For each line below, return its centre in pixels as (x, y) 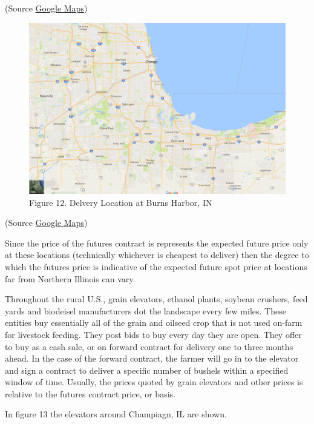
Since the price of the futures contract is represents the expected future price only (157, 243)
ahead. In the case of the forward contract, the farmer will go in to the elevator (152, 358)
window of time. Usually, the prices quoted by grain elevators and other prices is (154, 382)
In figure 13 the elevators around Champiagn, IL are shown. (116, 414)
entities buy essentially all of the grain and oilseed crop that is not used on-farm (154, 323)
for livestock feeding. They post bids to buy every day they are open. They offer (153, 334)
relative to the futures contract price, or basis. (90, 393)
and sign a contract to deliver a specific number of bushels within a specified (147, 370)
